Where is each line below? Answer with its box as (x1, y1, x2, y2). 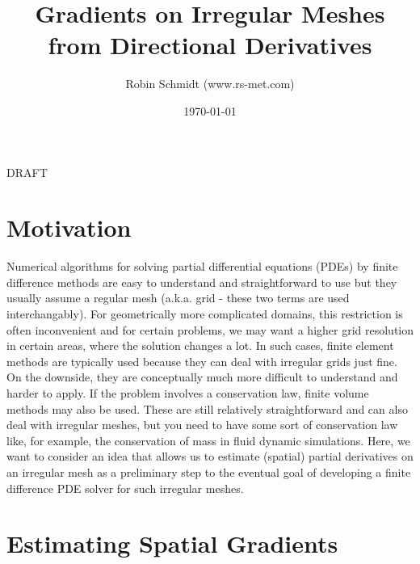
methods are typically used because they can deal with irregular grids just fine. (6, 352, 397, 369)
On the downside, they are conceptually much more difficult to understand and (6, 368, 398, 385)
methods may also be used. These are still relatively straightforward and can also (6, 400, 408, 417)
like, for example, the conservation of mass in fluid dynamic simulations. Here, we (6, 431, 410, 448)
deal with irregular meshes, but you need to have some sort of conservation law (6, 416, 398, 433)
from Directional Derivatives (48, 28, 372, 61)
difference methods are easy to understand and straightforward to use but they (6, 273, 397, 290)
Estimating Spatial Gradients (6, 527, 338, 560)
